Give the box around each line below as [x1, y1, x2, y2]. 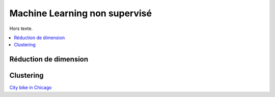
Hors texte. [9, 25, 33, 31]
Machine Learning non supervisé [9, 8, 152, 19]
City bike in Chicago [9, 84, 52, 91]
